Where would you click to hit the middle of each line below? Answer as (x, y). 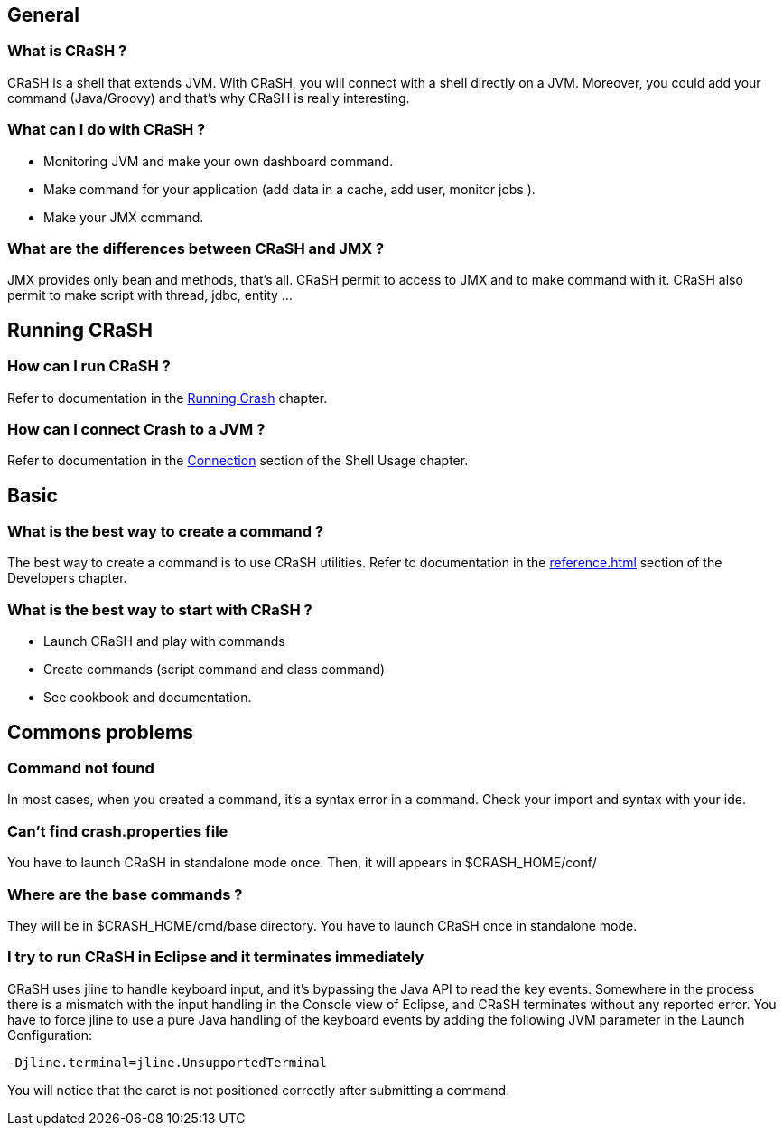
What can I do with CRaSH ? (107, 130)
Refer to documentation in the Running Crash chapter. (168, 398)
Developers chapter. (67, 578)
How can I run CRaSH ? (89, 366)
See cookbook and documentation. (148, 698)
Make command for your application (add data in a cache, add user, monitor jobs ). (289, 189)
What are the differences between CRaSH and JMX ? (196, 248)
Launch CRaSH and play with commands (164, 641)
